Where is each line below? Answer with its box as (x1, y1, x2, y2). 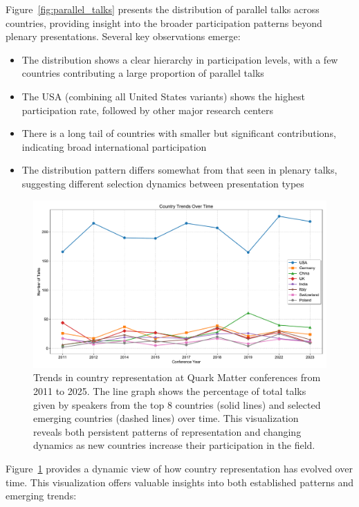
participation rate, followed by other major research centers (21, 102, 274, 117)
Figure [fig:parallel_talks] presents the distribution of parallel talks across (6, 2, 320, 16)
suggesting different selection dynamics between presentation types (21, 176, 304, 190)
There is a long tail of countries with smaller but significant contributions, (21, 126, 336, 140)
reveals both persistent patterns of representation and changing (33, 424, 302, 439)
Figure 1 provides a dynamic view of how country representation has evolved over (6, 461, 353, 475)
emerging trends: (6, 488, 77, 503)
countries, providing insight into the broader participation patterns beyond (6, 15, 322, 30)
